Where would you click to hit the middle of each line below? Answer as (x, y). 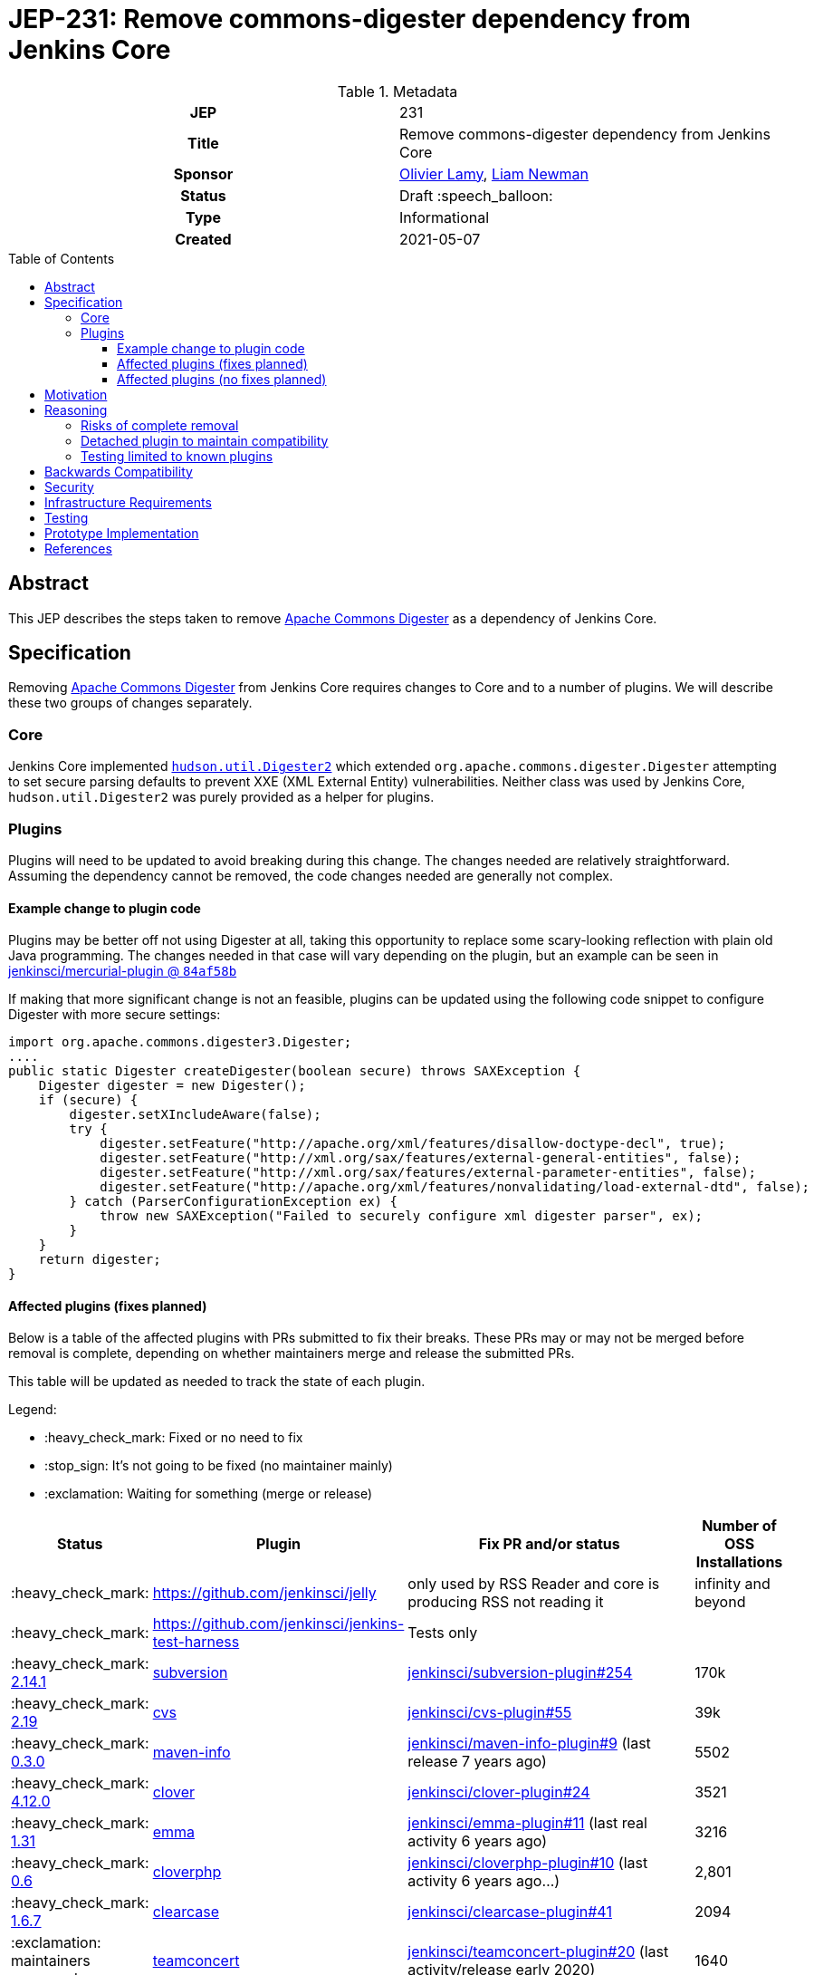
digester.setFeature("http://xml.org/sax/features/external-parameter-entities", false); (428, 1173)
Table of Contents (62, 258)
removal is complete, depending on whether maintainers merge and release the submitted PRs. (292, 1354)
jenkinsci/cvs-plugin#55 (490, 1713)
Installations (739, 1562)
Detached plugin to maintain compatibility (205, 440)
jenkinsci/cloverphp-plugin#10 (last (528, 1863)
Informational (445, 217)
